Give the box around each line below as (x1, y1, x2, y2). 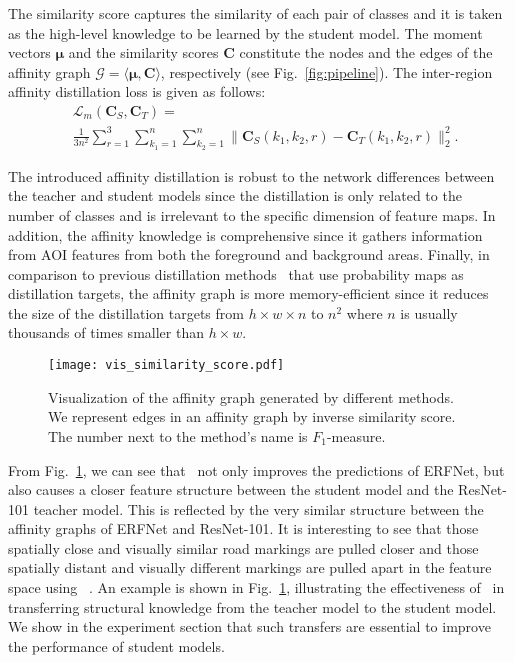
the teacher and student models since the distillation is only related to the (8, 185, 462, 206)
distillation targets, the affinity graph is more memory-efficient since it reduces (8, 283, 489, 304)
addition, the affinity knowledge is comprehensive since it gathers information (8, 224, 483, 245)
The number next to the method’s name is (48, 425, 308, 446)
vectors (8, 42, 51, 63)
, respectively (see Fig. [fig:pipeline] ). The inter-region (160, 61, 493, 82)
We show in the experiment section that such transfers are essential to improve (8, 616, 491, 637)
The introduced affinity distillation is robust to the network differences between (8, 165, 495, 186)
